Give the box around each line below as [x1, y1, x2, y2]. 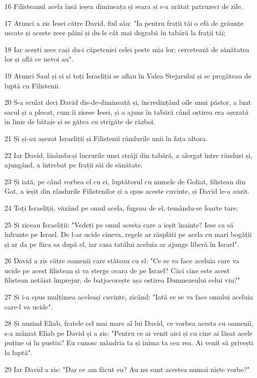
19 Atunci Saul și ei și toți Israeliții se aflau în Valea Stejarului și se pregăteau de [4, 70, 252, 80]
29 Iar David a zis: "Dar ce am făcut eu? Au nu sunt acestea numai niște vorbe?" [4, 364, 250, 374]
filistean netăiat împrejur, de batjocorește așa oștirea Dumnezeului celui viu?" [4, 275, 240, 285]
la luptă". [4, 347, 33, 358]
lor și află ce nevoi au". [4, 54, 74, 64]
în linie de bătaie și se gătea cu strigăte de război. [4, 116, 155, 127]
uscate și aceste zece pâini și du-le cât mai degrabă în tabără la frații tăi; [4, 27, 226, 38]
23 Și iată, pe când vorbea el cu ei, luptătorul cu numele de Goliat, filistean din [4, 176, 246, 186]
